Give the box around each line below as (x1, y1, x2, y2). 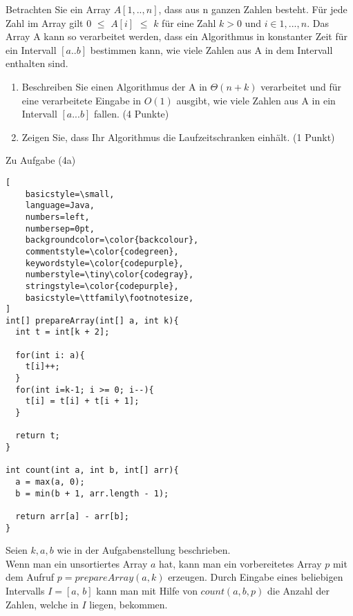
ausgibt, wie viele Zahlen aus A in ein (176, 93, 336, 107)
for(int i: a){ (15, 350, 85, 360)
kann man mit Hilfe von (96, 584, 198, 598)
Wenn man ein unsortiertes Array (6, 556, 148, 570)
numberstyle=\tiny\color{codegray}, (25, 270, 194, 280)
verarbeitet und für (260, 79, 341, 93)
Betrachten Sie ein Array (6, 2, 111, 16)
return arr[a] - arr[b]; (15, 511, 129, 521)
